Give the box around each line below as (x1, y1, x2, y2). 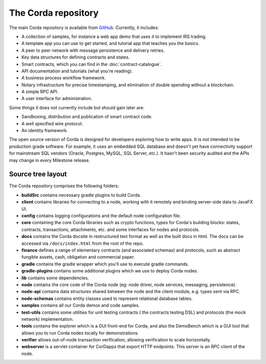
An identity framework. (21, 128, 68, 133)
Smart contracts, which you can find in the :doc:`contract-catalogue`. (21, 61, 162, 67)
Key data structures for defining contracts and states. (21, 54, 130, 60)
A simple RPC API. (21, 89, 59, 95)
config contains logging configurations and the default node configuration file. (21, 213, 181, 219)
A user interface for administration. (21, 96, 93, 101)
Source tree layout (9, 170, 67, 178)
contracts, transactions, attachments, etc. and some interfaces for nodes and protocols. (21, 227, 200, 232)
